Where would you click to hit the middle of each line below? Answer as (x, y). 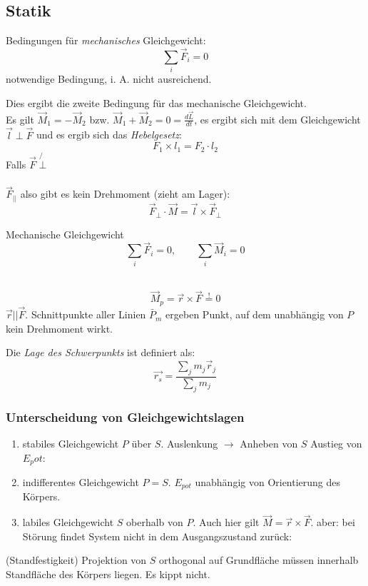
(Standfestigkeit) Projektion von (76, 560)
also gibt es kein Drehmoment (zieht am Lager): (125, 194)
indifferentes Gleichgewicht (81, 482)
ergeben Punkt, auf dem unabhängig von (255, 314)
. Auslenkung (189, 443)
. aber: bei (333, 522)
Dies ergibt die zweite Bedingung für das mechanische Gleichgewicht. (156, 102)
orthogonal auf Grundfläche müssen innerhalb (259, 560)
